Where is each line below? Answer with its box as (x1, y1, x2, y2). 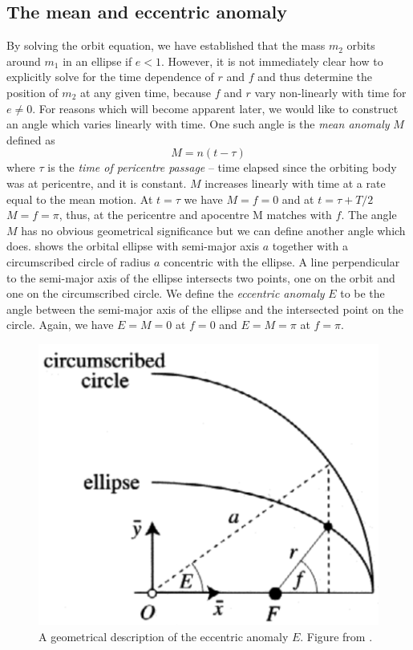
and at (281, 190, 314, 207)
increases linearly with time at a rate (204, 174, 386, 191)
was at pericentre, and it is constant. (6, 174, 187, 191)
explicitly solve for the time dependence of (6, 68, 214, 85)
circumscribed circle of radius (6, 253, 151, 270)
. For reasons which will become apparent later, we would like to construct (32, 100, 399, 116)
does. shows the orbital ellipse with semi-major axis (6, 238, 260, 254)
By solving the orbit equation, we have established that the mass (6, 37, 326, 54)
